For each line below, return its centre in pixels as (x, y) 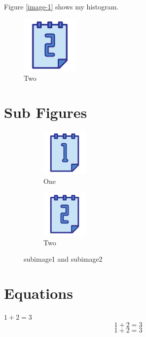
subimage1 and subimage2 (63, 259)
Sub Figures (46, 112)
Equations (38, 293)
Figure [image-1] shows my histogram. (61, 6)
